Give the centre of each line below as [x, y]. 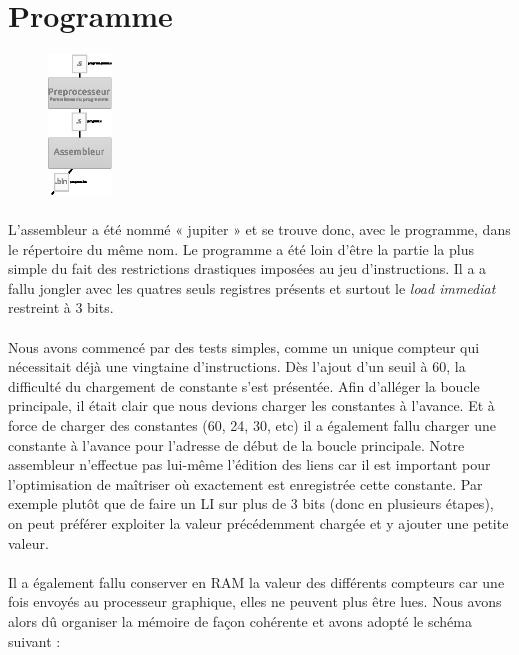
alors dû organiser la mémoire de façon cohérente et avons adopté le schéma [240, 620]
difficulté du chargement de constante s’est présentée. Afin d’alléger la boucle [244, 385]
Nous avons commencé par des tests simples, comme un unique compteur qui [244, 346]
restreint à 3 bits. [61, 307]
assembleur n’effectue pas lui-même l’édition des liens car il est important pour [249, 464]
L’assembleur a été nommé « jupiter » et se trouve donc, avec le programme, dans [259, 229]
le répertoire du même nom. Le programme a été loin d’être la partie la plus [241, 248]
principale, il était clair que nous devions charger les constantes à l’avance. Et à [251, 405]
